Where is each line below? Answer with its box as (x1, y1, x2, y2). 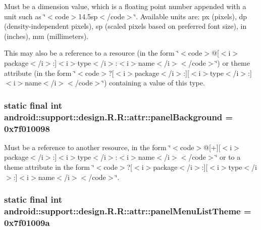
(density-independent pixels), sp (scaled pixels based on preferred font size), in (4, 21, 247, 31)
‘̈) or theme (215, 57, 250, 68)
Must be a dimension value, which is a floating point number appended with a (4, 1, 246, 11)
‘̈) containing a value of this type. (102, 77, 205, 88)
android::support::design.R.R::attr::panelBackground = (4, 110, 233, 123)
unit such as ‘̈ (4, 11, 46, 21)
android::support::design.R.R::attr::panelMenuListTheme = (4, 205, 251, 217)
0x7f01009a (4, 216, 50, 228)
